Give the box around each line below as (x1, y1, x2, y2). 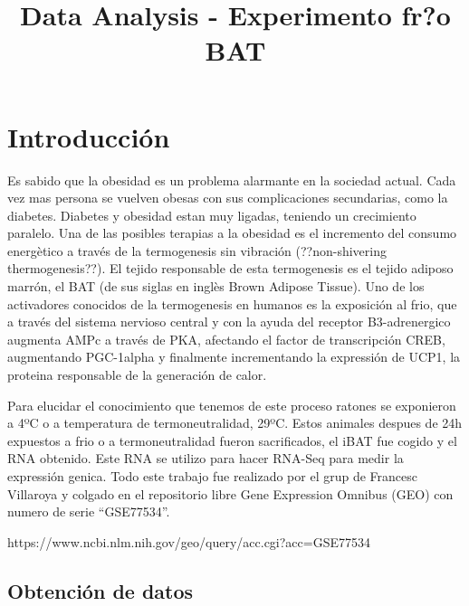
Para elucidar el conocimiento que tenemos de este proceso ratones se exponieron (7, 395, 456, 414)
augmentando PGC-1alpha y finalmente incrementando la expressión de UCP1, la (7, 347, 461, 366)
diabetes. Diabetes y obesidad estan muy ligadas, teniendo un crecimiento (7, 205, 416, 224)
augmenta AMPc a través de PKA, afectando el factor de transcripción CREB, (7, 329, 445, 348)
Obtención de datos (7, 576, 194, 604)
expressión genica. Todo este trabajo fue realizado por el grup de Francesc (7, 467, 418, 485)
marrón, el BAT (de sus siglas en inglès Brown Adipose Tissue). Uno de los (7, 277, 425, 296)
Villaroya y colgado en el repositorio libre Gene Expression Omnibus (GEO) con (7, 484, 454, 503)
